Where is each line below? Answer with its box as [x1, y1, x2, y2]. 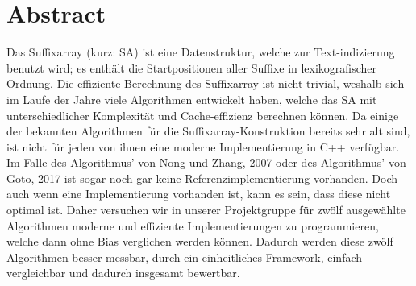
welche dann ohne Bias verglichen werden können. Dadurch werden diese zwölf [6, 233, 393, 250]
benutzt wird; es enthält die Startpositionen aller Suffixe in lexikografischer [6, 59, 376, 76]
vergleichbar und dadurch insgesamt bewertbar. [6, 264, 240, 281]
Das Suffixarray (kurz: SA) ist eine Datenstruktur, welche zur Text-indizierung [6, 44, 395, 60]
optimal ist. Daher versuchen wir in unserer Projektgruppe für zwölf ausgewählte [6, 201, 406, 218]
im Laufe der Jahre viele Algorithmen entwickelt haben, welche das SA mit [6, 90, 377, 107]
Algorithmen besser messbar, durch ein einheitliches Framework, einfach [6, 248, 363, 265]
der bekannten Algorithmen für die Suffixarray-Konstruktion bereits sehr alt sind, [6, 122, 410, 139]
